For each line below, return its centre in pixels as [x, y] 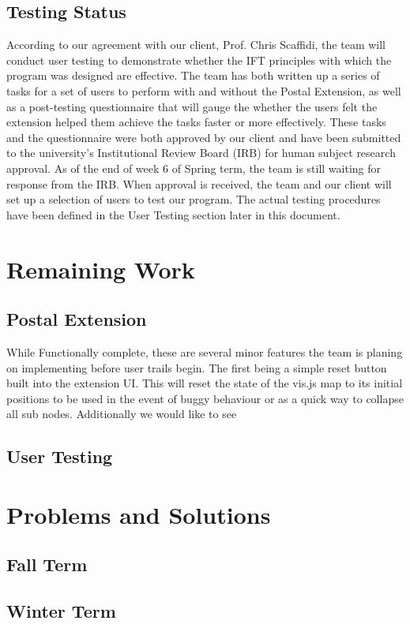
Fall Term [47, 564]
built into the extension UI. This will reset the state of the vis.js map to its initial [205, 383]
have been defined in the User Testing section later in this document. [173, 214]
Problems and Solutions [139, 514]
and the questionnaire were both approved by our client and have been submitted [204, 137]
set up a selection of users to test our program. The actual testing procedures [194, 199]
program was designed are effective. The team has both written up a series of [193, 75]
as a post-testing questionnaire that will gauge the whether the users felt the [192, 106]
